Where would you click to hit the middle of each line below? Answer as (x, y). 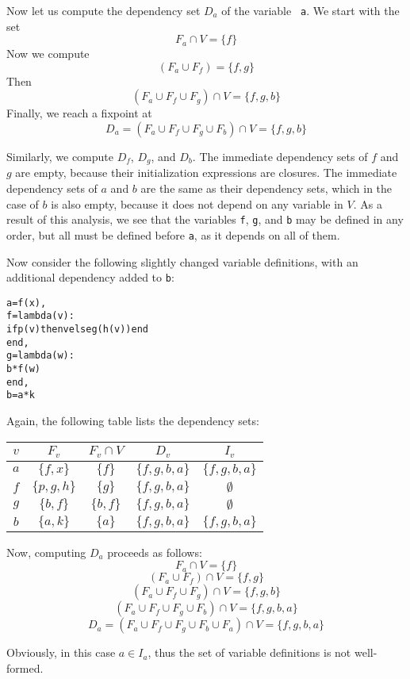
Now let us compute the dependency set (103, 10)
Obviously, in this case (61, 652)
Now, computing (46, 552)
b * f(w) (23, 369)
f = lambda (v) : (40, 316)
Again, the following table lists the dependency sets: (133, 421)
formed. (25, 667)
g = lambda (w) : (40, 356)
